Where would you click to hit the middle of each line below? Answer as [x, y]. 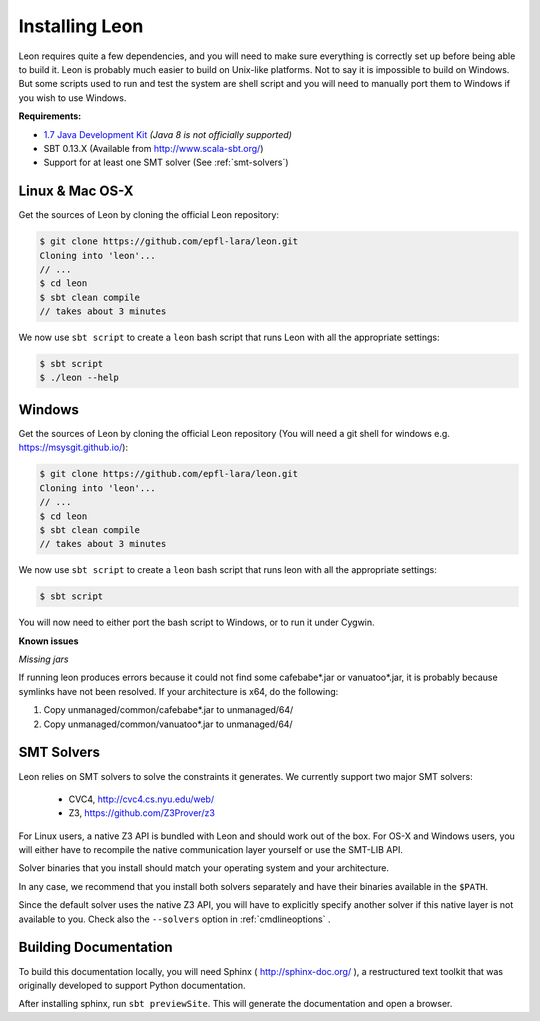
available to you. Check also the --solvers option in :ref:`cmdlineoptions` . [174, 919]
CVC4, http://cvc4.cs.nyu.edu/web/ [141, 799]
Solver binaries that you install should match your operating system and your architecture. [204, 868]
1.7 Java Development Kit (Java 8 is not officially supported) [167, 134]
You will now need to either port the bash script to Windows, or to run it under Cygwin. [196, 622]
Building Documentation [96, 947]
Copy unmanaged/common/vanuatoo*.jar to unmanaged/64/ [168, 724]
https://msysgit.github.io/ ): [73, 447]
